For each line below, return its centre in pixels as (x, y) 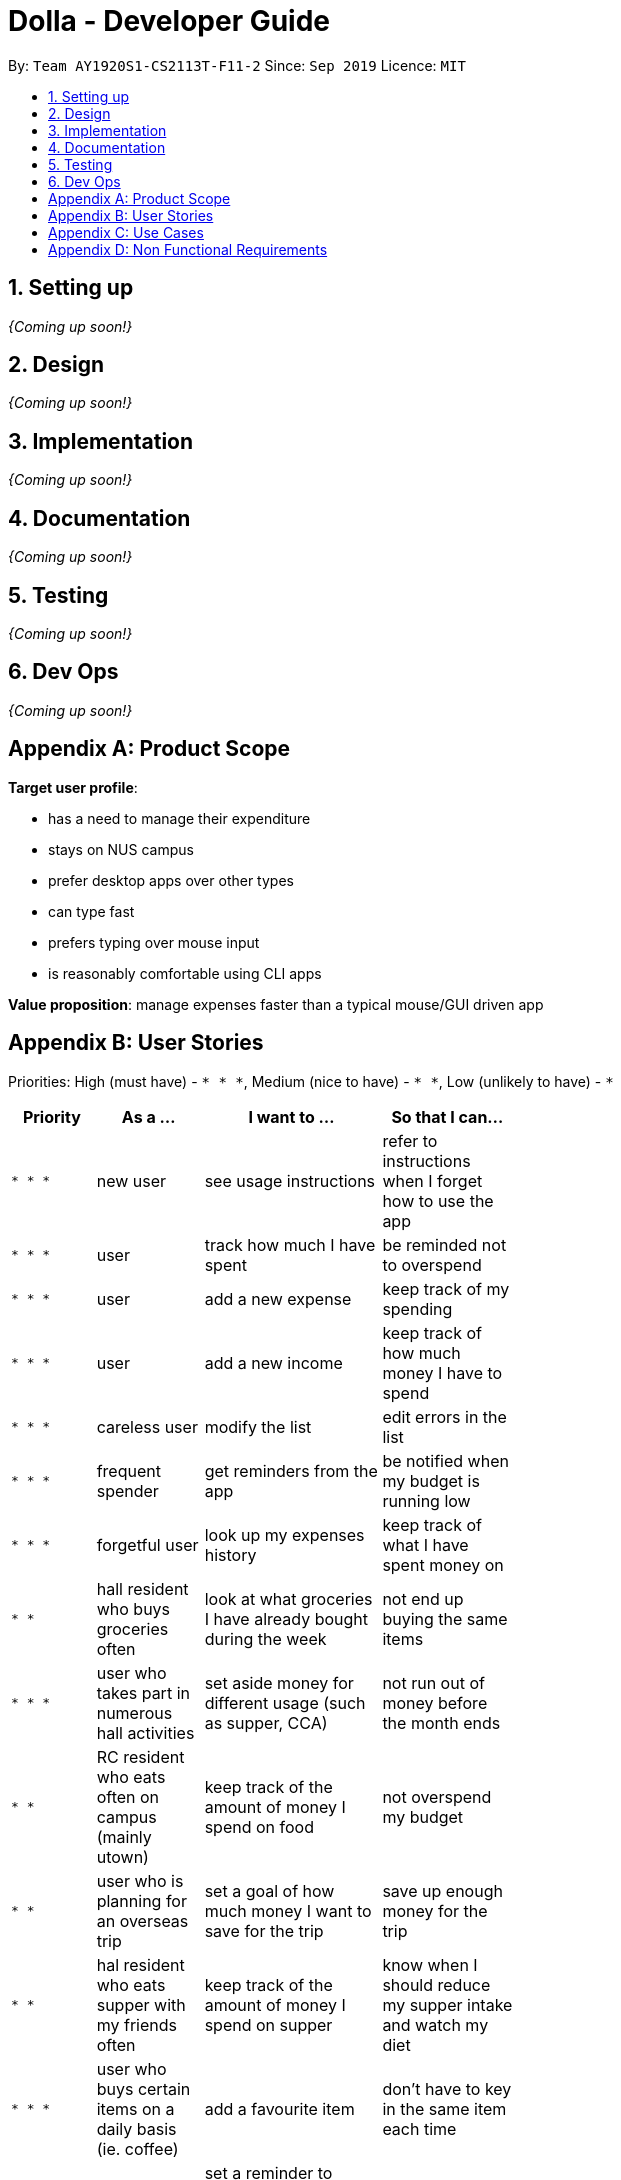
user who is (140, 1880)
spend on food (259, 1826)
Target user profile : (73, 787)
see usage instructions (290, 1180)
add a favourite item (279, 2108)
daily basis (136, 2128)
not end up (423, 1598)
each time (419, 2128)
